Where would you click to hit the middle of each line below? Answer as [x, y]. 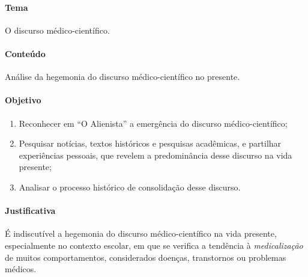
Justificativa [30, 211]
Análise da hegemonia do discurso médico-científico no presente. [122, 77]
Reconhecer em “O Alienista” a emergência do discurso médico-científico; [153, 123]
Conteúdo [25, 53]
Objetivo [23, 100]
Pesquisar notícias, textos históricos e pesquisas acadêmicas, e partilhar [150, 143]
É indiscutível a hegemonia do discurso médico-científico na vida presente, [141, 233]
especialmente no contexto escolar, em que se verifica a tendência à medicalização [154, 245]
